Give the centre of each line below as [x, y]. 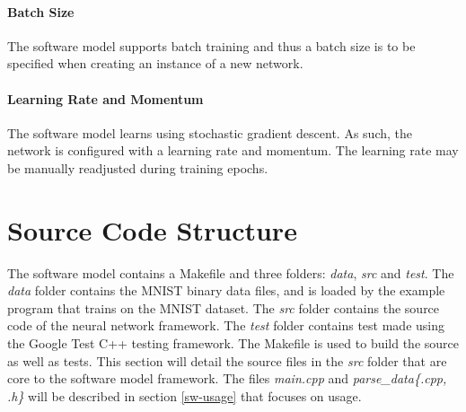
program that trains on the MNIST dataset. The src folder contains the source [224, 307]
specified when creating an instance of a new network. [155, 63]
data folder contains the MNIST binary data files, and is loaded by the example [226, 290]
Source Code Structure [152, 229]
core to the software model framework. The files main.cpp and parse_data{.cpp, [227, 378]
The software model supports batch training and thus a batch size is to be [211, 45]
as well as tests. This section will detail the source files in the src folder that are [227, 360]
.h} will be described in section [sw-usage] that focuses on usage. [185, 395]
